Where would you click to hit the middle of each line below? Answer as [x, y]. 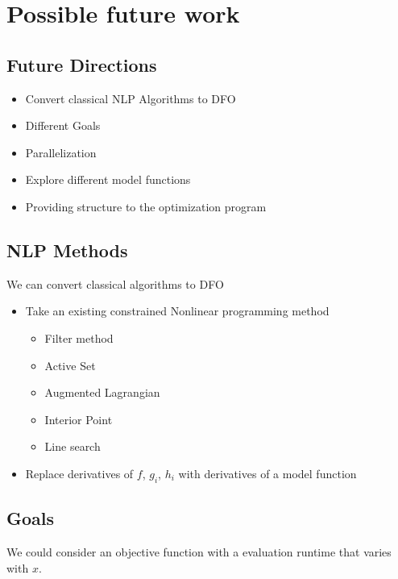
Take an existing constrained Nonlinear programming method [177, 311]
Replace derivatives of [79, 473]
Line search [73, 446]
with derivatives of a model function [267, 473]
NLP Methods [67, 250]
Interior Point [79, 419]
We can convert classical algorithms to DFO [115, 283]
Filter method [79, 337]
